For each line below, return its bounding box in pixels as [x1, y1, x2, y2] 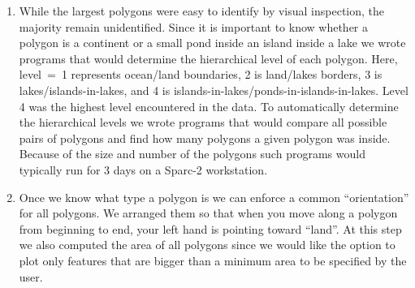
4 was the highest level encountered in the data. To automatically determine [19, 97, 399, 114]
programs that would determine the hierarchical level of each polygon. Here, [19, 49, 398, 67]
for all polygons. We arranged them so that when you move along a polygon [19, 204, 398, 221]
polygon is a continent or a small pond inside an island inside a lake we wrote [19, 34, 406, 51]
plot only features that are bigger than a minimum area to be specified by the [19, 251, 407, 269]
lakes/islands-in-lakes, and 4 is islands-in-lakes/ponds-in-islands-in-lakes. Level [19, 81, 409, 98]
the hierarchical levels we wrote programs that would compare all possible [19, 114, 387, 131]
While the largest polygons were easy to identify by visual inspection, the [19, 2, 385, 19]
